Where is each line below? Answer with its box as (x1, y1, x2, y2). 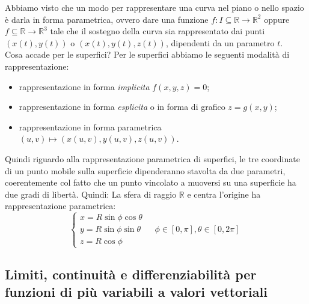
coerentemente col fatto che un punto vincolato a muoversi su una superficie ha (5, 176, 296, 189)
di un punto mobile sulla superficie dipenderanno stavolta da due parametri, (5, 164, 286, 177)
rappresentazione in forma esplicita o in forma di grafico (19, 100, 225, 113)
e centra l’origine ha (187, 187, 261, 200)
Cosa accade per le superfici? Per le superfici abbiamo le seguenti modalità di (5, 48, 290, 61)
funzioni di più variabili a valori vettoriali (5, 282, 268, 301)
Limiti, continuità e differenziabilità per (5, 264, 257, 283)
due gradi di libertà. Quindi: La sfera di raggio (5, 187, 177, 200)
